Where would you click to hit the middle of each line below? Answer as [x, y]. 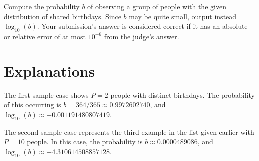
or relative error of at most [45, 36]
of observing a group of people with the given [157, 6]
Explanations [50, 71]
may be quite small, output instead [183, 16]
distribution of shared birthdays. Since [63, 16]
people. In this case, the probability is [85, 141]
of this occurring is [33, 104]
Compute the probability [42, 6]
